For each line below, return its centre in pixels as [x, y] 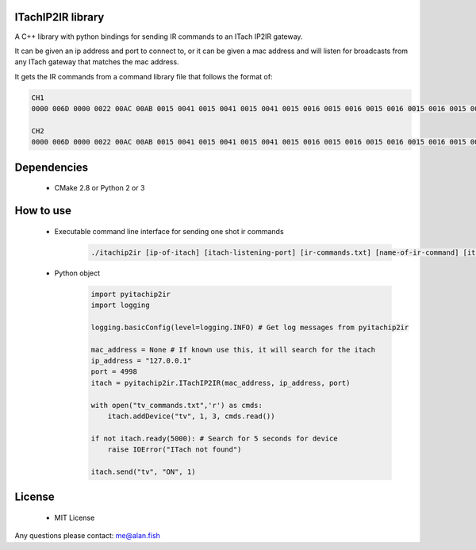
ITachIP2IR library [59, 17]
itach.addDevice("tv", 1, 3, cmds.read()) [191, 416]
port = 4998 [114, 372]
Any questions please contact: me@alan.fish [87, 536]
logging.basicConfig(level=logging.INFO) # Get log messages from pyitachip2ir [250, 327]
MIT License [75, 517]
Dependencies [52, 167]
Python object [77, 273]
